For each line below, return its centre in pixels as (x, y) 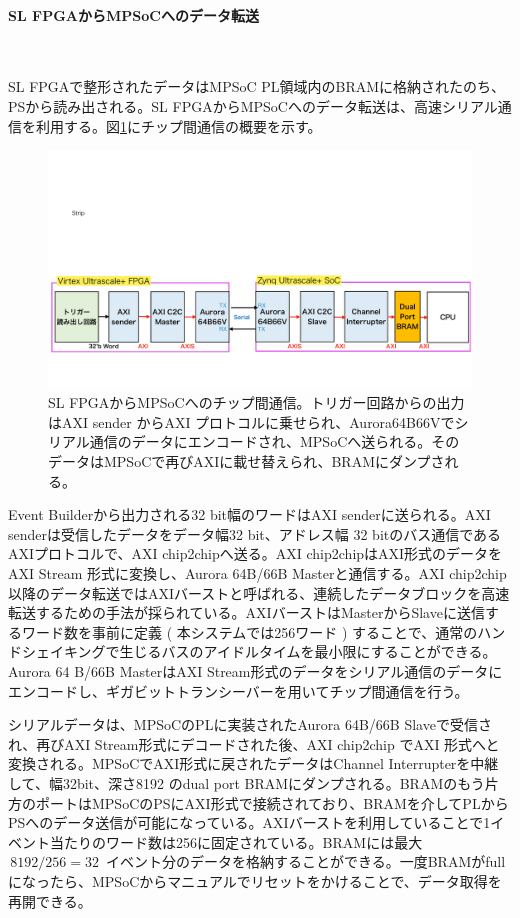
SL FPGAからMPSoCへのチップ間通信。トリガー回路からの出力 (256, 402)
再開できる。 (50, 900)
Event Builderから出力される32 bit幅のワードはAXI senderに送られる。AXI (249, 514)
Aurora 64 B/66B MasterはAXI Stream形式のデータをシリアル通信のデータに (255, 670)
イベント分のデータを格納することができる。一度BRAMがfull (305, 861)
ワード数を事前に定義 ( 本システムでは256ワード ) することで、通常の (249, 631)
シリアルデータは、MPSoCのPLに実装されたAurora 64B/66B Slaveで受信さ (250, 724)
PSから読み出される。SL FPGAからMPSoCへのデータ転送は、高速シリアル (253, 105)
